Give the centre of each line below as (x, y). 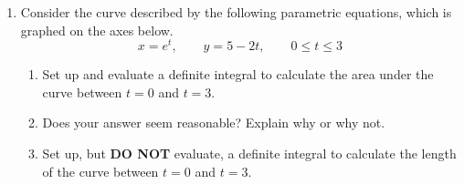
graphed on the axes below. (97, 30)
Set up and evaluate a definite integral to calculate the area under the (238, 74)
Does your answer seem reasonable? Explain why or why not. (214, 123)
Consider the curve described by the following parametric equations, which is (236, 12)
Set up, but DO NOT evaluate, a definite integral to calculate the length (249, 153)
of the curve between (100, 171)
